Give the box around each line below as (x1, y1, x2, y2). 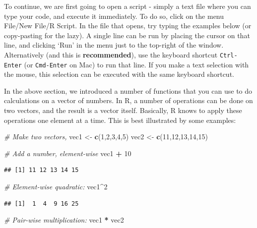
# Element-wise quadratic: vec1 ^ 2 (4, 181, 108, 192)
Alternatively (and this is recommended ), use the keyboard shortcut (4, 49, 218, 59)
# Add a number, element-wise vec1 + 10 (4, 148, 131, 158)
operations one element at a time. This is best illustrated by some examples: (4, 114, 236, 125)
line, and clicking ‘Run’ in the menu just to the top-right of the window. (4, 40, 224, 50)
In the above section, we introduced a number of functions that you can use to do (4, 85, 253, 96)
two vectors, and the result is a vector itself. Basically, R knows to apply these (4, 105, 242, 115)
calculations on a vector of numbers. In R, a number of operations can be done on (4, 95, 253, 106)
